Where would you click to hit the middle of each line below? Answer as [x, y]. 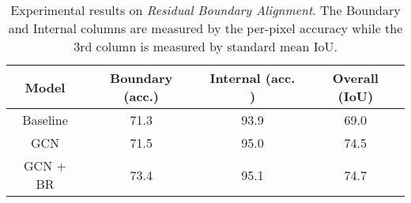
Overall [355, 78]
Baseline [45, 120]
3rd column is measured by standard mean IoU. [205, 46]
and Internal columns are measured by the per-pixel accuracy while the [205, 28]
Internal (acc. [253, 78]
